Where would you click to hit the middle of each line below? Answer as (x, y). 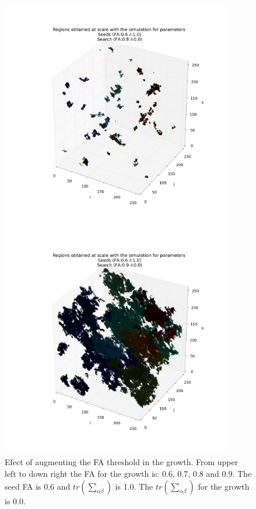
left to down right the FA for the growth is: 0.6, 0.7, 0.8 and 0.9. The (128, 473)
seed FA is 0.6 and (38, 486)
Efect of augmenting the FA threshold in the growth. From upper (122, 462)
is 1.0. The (134, 486)
